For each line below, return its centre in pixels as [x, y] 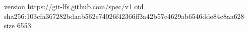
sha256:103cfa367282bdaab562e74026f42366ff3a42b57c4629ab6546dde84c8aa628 [124, 16]
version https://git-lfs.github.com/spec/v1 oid [74, 6]
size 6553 [18, 25]
